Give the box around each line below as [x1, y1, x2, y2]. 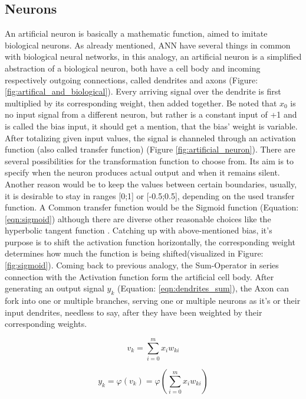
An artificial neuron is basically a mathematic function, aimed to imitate [5, 27, 268, 40]
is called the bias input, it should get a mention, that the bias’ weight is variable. [5, 119, 298, 132]
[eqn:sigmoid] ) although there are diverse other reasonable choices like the [5, 212, 271, 225]
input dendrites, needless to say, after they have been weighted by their [5, 306, 262, 318]
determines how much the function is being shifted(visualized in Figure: [5, 247, 264, 259]
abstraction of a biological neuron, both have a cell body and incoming [5, 61, 261, 74]
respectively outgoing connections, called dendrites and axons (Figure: [5, 73, 258, 86]
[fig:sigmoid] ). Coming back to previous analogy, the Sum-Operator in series [5, 259, 279, 271]
